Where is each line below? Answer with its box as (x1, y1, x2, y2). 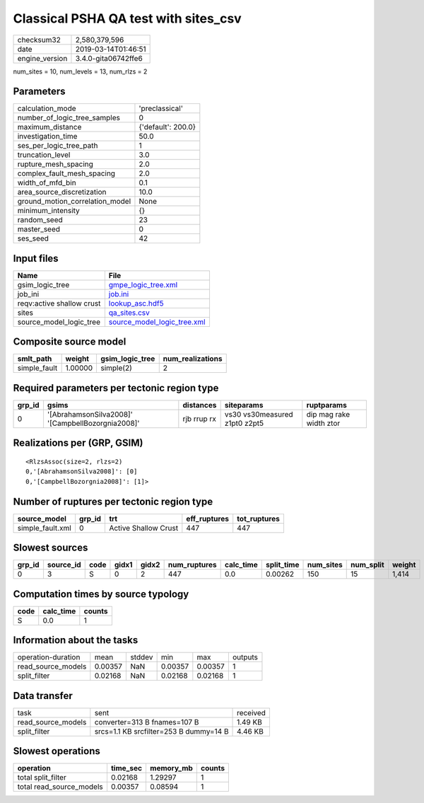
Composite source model (13, 336, 126, 348)
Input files (13, 252, 59, 265)
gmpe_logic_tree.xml (108, 279, 178, 289)
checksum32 (17, 35, 61, 45)
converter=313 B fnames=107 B (94, 717, 199, 727)
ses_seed (17, 233, 49, 243)
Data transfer (13, 690, 73, 702)
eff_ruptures (186, 514, 230, 524)
